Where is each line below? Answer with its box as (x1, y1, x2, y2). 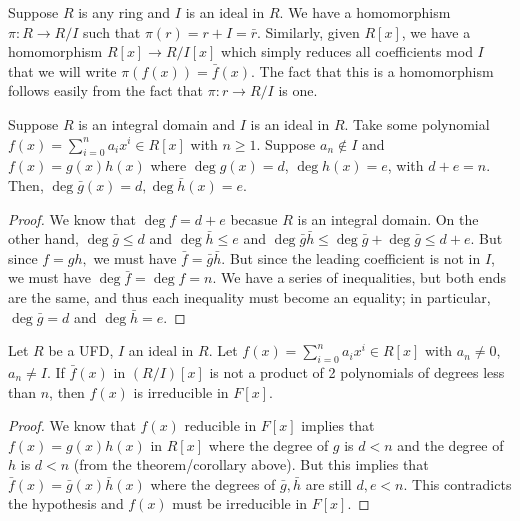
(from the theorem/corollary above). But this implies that (73, 454, 429, 475)
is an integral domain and (78, 113, 236, 134)
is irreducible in (133, 381, 229, 402)
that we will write (8, 60, 117, 81)
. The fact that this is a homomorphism (251, 60, 494, 81)
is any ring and (78, 2, 171, 22)
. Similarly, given (257, 21, 360, 42)
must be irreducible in (172, 493, 308, 514)
